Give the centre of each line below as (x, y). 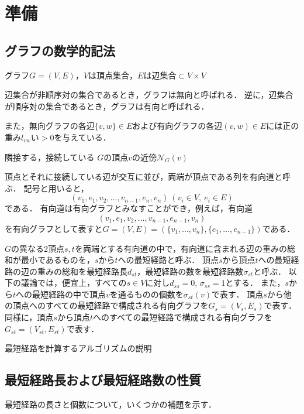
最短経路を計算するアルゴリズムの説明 (78, 348)
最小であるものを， (58, 260)
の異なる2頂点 (38, 248)
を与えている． (82, 137)
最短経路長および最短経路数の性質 (103, 380)
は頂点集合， (113, 75)
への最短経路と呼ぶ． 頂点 (168, 260)
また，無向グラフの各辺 (50, 126)
